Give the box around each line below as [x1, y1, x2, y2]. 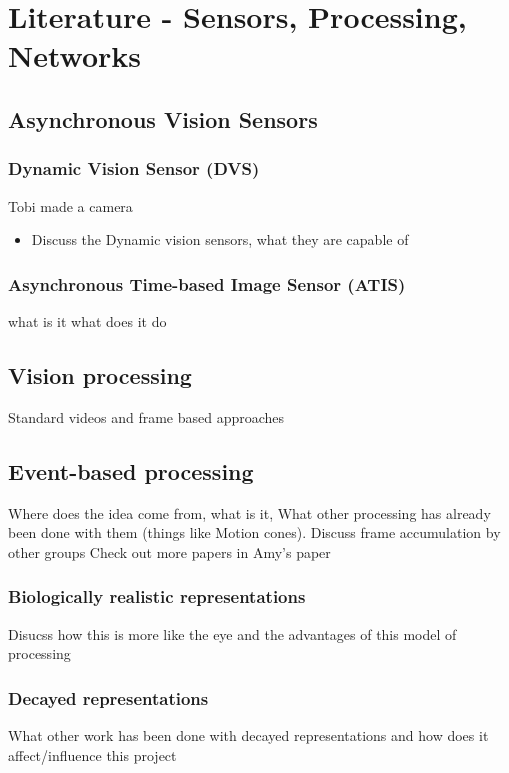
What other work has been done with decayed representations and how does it [8, 724, 489, 745]
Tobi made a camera [8, 195, 133, 216]
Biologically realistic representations [8, 584, 306, 609]
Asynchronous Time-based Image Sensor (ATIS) [8, 271, 406, 296]
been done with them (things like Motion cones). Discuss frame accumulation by [8, 522, 501, 543]
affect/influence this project [8, 744, 177, 765]
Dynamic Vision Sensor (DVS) [8, 156, 260, 181]
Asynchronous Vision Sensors [8, 103, 318, 134]
